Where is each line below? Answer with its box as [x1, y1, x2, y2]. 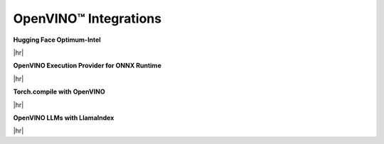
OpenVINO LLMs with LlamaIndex [13, 113, 114, 122]
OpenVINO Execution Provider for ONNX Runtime [13, 61, 161, 70]
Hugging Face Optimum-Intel [13, 35, 101, 44]
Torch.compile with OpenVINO [13, 87, 106, 96]
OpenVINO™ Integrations [13, 11, 162, 26]
